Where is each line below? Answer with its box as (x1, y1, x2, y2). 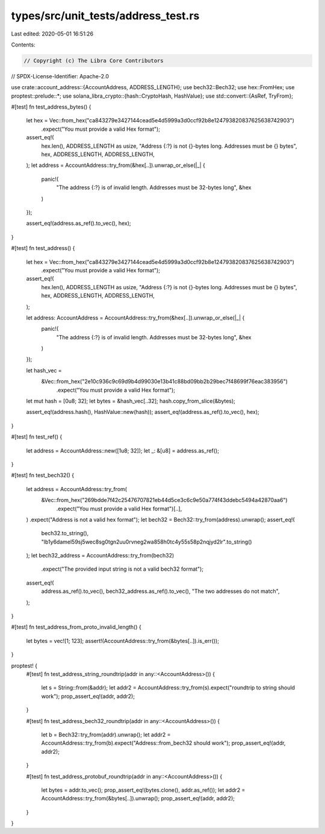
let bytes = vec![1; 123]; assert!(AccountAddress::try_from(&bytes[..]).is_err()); (26, 637, 220, 644)
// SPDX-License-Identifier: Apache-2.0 (11, 72, 110, 80)
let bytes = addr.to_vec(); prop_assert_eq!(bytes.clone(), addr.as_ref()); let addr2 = (41, 786, 246, 794)
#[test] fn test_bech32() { (11, 472, 75, 479)
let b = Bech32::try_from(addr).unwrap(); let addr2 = (41, 731, 171, 738)
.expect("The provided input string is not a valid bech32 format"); (41, 565, 204, 572)
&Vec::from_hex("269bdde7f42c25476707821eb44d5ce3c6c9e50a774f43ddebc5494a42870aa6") (41, 497, 288, 504)
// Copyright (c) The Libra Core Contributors (23, 57, 164, 64)
